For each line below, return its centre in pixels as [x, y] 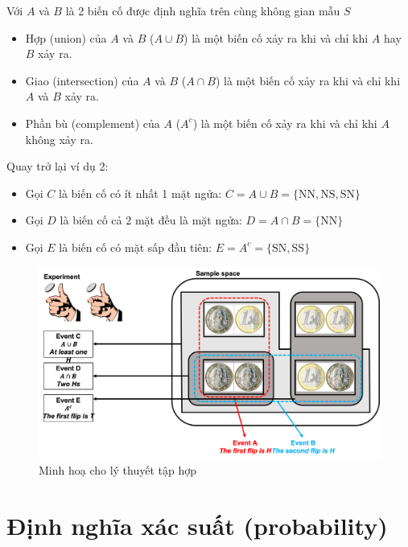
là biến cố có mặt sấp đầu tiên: [136, 247]
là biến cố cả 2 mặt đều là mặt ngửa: [151, 220]
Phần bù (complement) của [93, 123]
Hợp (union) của [66, 37]
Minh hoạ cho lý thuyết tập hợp [118, 470]
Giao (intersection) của [82, 80]
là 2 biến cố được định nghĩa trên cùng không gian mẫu [203, 10]
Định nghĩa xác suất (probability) [197, 525]
